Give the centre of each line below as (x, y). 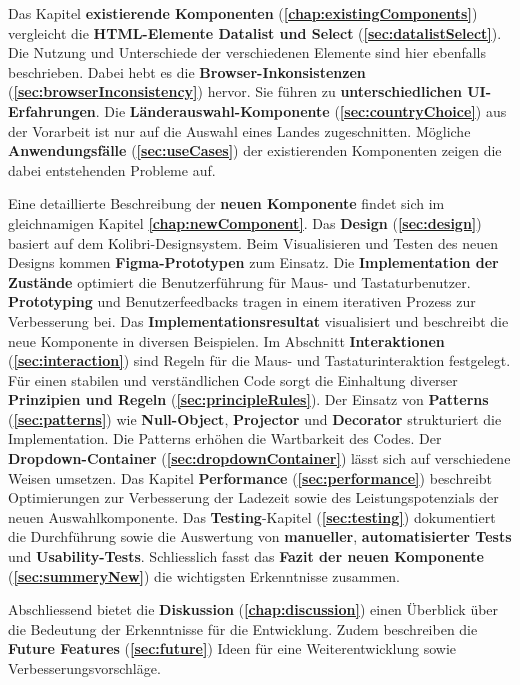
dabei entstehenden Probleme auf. (112, 169)
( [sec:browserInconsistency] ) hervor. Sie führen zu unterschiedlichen (235, 91)
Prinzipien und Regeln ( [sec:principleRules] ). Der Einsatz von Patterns (248, 399)
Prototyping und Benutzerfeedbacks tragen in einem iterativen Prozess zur (242, 301)
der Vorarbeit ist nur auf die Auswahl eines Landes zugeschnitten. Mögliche (239, 130)
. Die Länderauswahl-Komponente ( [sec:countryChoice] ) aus (301, 110)
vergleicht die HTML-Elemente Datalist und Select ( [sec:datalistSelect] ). (255, 32)
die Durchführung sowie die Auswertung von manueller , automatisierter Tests (260, 536)
